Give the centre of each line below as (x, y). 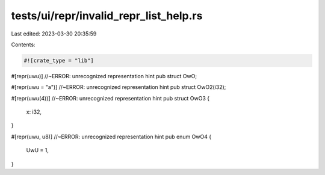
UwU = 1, (38, 150)
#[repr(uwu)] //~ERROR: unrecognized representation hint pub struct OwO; (104, 76)
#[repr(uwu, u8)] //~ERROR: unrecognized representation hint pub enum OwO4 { (111, 137)
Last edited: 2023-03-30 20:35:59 (54, 34)
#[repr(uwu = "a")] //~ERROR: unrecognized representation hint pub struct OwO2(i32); (119, 87)
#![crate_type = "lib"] (59, 60)
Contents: (23, 45)
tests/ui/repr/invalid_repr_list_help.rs (107, 16)
